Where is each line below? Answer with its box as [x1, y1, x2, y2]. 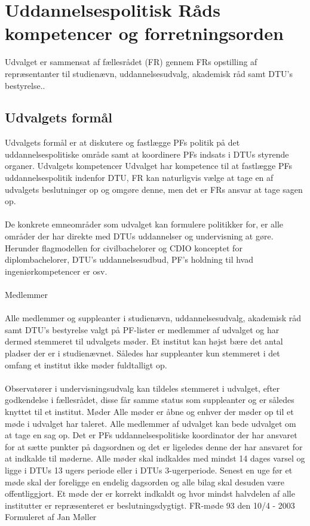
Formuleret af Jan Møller [5, 510, 97, 523]
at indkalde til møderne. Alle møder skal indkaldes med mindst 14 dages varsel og [5, 452, 305, 465]
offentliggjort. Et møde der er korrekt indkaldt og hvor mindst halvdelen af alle [5, 487, 295, 500]
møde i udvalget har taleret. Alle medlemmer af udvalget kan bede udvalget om [5, 417, 296, 429]
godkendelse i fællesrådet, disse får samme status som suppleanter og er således [5, 393, 294, 406]
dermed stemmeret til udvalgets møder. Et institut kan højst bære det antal [5, 335, 283, 347]
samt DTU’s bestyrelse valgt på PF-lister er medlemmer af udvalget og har [5, 323, 280, 336]
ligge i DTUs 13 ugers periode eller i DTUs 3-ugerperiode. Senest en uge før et [5, 463, 293, 476]
